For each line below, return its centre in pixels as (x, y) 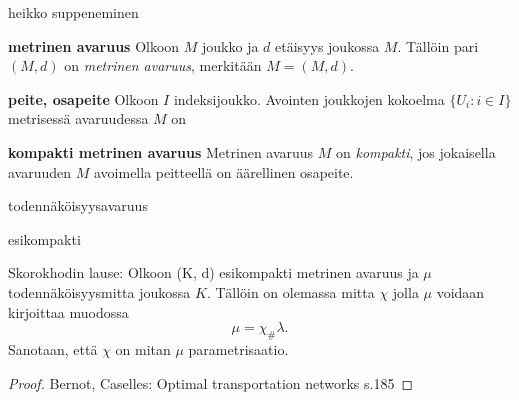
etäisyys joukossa (327, 45)
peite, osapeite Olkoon (83, 98)
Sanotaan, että (53, 348)
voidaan (460, 291)
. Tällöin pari (438, 45)
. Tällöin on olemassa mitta (290, 291)
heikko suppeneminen (73, 12)
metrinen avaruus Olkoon (94, 45)
